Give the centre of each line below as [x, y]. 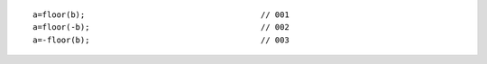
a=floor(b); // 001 [161, 15]
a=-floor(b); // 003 [161, 40]
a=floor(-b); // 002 [161, 27]
